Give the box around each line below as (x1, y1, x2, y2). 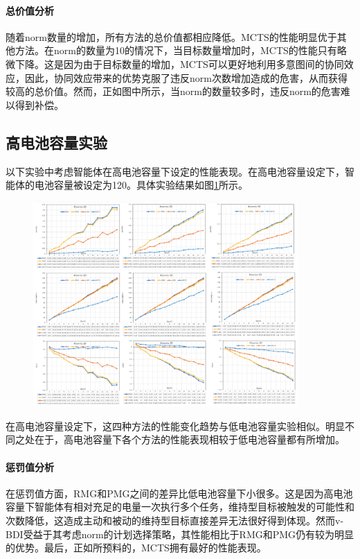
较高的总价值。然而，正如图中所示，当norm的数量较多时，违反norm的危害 (6, 84, 341, 98)
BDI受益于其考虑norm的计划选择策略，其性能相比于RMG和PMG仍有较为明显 (6, 526, 354, 541)
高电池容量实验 (6, 131, 107, 153)
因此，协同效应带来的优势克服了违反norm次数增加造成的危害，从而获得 (24, 70, 348, 85)
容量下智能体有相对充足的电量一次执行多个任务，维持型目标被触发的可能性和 (6, 499, 354, 514)
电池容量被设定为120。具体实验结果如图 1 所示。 (34, 178, 248, 192)
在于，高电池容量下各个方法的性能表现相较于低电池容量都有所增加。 (34, 432, 345, 447)
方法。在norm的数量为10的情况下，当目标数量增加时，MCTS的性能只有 (15, 43, 337, 58)
